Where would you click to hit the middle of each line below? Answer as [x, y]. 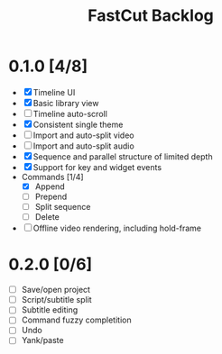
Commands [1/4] [52, 177]
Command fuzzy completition [76, 320]
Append [50, 186]
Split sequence [63, 207]
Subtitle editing [50, 310]
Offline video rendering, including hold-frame [117, 228]
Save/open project [56, 290]
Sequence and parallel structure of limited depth [123, 156]
